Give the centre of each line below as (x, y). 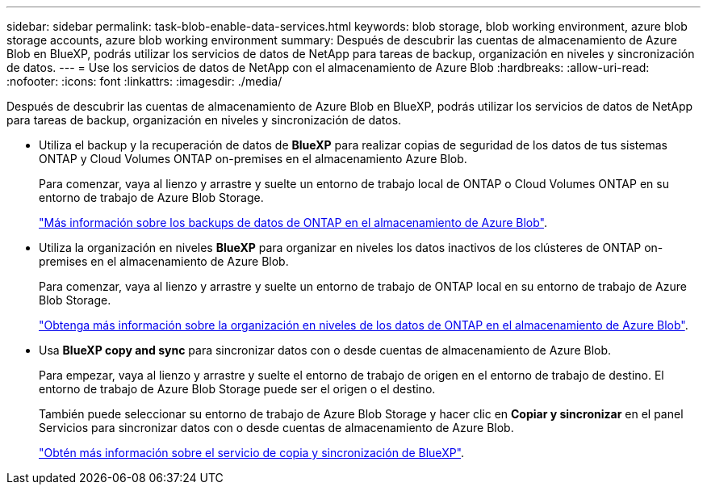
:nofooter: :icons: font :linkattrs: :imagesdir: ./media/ (144, 81)
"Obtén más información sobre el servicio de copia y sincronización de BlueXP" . (252, 453)
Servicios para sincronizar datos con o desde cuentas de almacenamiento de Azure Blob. (276, 428)
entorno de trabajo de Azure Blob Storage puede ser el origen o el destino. (237, 389)
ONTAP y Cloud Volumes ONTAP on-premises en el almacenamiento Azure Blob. (253, 159)
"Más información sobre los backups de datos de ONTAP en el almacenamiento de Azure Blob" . (293, 222)
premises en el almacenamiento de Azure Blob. (164, 261)
